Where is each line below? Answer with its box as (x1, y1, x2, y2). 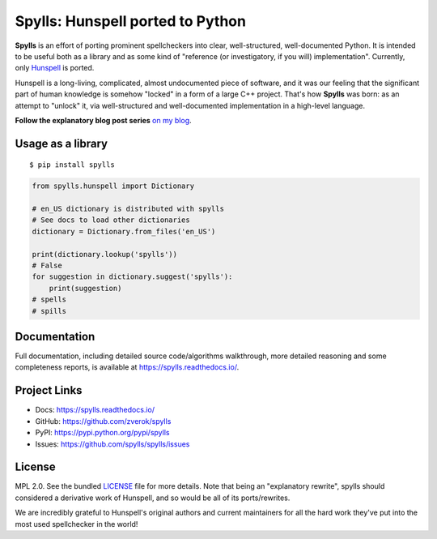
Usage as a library (15, 136, 108, 150)
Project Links (15, 383, 83, 397)
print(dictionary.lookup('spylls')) (32, 250, 178, 259)
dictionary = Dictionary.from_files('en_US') (32, 227, 216, 236)
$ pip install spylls (29, 160, 115, 169)
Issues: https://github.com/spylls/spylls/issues (35, 438, 190, 449)
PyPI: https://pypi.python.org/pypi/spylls (35, 428, 170, 438)
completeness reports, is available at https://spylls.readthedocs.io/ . (15, 362, 240, 372)
